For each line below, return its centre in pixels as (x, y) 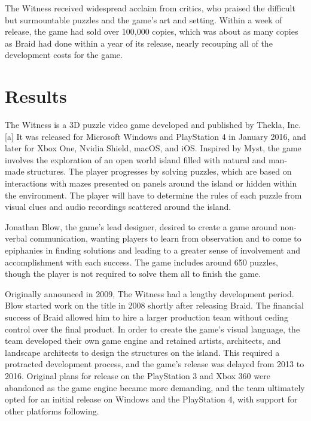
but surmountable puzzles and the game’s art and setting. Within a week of (144, 19)
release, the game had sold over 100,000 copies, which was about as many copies (152, 31)
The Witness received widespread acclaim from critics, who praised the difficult (150, 8)
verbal (16, 238)
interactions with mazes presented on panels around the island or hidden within (151, 183)
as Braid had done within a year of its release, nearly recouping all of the (139, 43)
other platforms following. (52, 411)
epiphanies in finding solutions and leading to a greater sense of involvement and (153, 250)
